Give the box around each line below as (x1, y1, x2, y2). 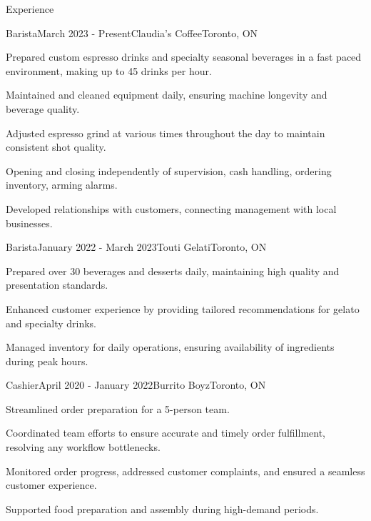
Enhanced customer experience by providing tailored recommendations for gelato (6, 301, 360, 316)
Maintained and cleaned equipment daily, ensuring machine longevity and (6, 87, 327, 102)
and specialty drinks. (6, 315, 96, 330)
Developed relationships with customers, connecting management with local (6, 201, 337, 216)
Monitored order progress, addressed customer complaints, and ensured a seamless (6, 463, 365, 478)
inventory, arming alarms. (6, 177, 118, 192)
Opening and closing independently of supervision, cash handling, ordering (6, 163, 332, 178)
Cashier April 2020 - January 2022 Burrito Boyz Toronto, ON (6, 377, 266, 392)
